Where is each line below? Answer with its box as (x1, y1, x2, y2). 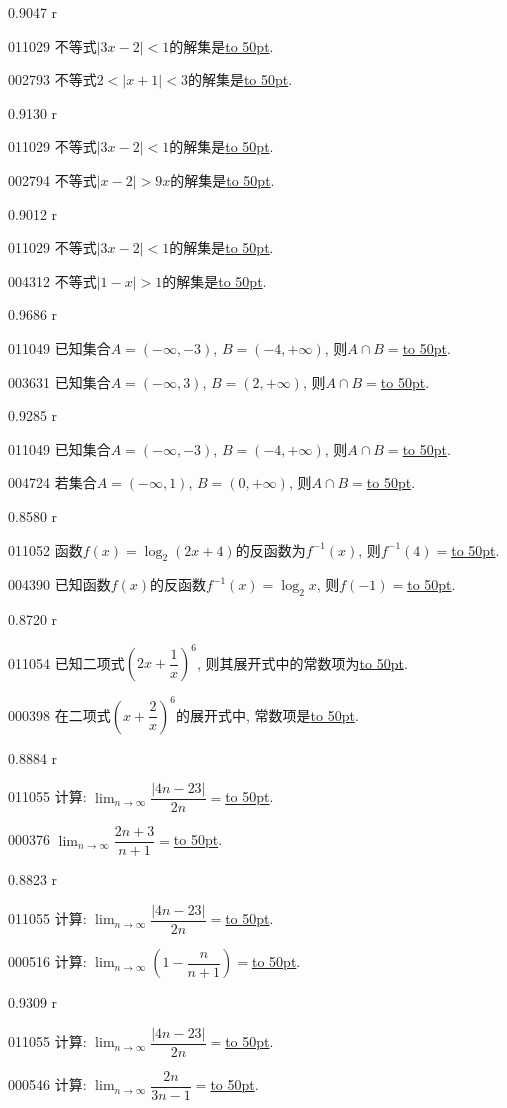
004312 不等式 (8, 270, 97, 291)
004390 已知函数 (8, 574, 111, 595)
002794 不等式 (8, 169, 97, 190)
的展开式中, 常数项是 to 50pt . (175, 704, 359, 725)
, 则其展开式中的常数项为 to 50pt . (196, 652, 408, 673)
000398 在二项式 (8, 704, 111, 725)
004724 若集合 (8, 472, 97, 493)
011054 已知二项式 (8, 652, 125, 673)
